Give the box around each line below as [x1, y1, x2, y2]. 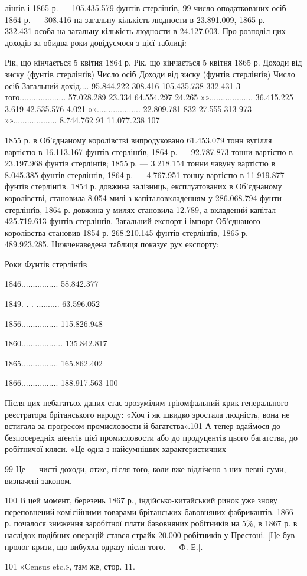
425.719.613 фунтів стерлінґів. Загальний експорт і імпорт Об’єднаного [5, 215, 260, 227]
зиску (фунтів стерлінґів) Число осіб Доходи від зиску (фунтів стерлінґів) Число [5, 67, 295, 80]
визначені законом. [5, 474, 72, 486]
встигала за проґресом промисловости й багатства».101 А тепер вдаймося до [5, 420, 280, 432]
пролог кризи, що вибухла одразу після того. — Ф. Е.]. [5, 540, 203, 552]
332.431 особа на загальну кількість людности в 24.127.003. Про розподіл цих [5, 25, 286, 37]
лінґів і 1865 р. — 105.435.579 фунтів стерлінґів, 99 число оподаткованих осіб [5, 2, 286, 14]
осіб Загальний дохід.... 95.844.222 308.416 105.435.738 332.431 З [5, 79, 241, 91]
